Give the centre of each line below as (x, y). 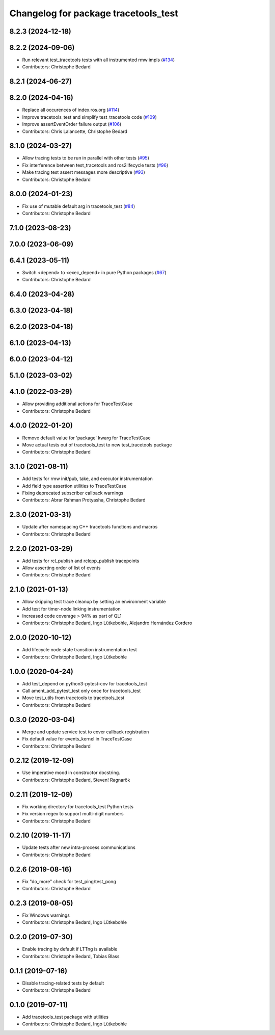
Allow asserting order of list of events (61, 568)
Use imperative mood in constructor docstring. (71, 773)
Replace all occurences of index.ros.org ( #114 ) (71, 110)
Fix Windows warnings (46, 915)
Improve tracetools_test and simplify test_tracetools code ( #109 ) (90, 117)
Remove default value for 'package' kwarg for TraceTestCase (86, 438)
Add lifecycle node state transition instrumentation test (79, 650)
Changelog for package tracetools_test (94, 13)
